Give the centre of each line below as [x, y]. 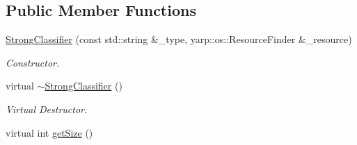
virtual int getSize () [49, 132]
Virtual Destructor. [47, 109]
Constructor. [33, 62]
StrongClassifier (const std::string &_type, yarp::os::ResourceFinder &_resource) [179, 39]
